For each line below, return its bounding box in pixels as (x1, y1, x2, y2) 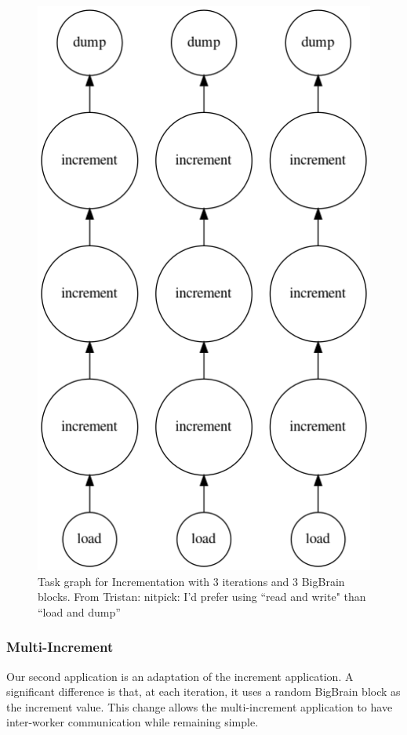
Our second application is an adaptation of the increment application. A (6, 668, 354, 684)
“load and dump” (38, 603, 121, 620)
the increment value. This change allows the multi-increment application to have (6, 698, 393, 715)
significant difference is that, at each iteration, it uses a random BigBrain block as (6, 683, 401, 700)
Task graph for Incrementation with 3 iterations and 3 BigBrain (38, 573, 345, 589)
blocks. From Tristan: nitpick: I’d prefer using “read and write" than (38, 588, 366, 605)
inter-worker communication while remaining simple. (6, 714, 259, 730)
